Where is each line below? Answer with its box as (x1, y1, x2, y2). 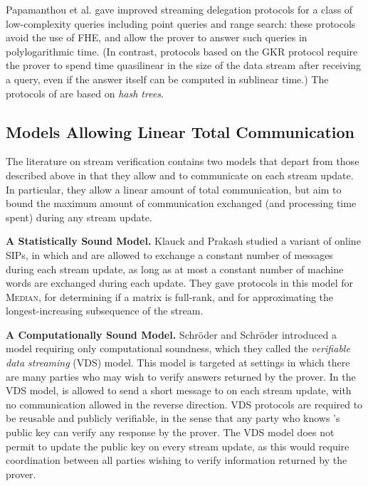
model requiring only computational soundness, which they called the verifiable (6, 341, 350, 356)
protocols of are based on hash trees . (6, 85, 164, 100)
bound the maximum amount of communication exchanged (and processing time (6, 196, 357, 211)
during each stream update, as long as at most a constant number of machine (6, 261, 344, 276)
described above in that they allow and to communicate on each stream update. (6, 167, 354, 182)
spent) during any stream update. (6, 209, 152, 224)
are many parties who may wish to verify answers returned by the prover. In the (6, 369, 356, 384)
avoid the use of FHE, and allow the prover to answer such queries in (6, 30, 307, 45)
